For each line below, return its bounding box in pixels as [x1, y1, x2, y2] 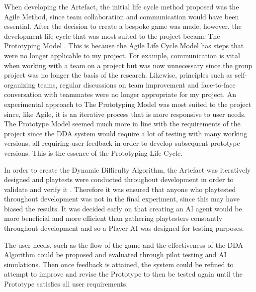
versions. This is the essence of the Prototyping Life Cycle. [4, 147, 183, 158]
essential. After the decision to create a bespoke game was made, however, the [4, 21, 242, 31]
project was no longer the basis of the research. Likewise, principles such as [4, 70, 233, 80]
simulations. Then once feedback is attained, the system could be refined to [4, 259, 234, 269]
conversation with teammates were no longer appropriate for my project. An [4, 89, 237, 99]
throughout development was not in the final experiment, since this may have [4, 194, 240, 204]
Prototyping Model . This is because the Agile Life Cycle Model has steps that [4, 40, 244, 51]
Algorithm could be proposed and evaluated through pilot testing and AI [4, 249, 227, 260]
